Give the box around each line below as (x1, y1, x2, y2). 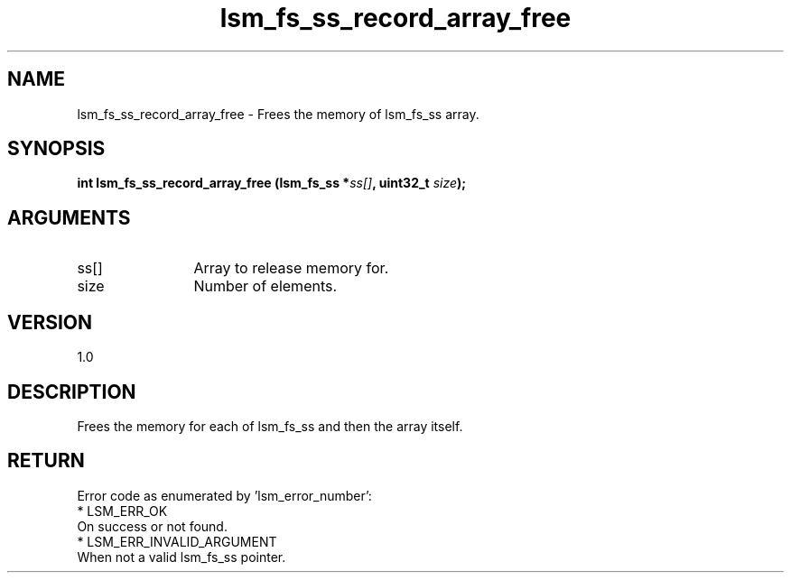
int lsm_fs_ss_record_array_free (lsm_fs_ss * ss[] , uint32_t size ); (77, 175, 467, 191)
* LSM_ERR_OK (77, 502, 168, 519)
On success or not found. (77, 518, 228, 534)
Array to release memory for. (193, 259, 389, 278)
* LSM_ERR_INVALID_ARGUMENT (77, 533, 277, 549)
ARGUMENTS (7, 206, 131, 229)
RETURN (7, 449, 85, 473)
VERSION (7, 310, 93, 334)
